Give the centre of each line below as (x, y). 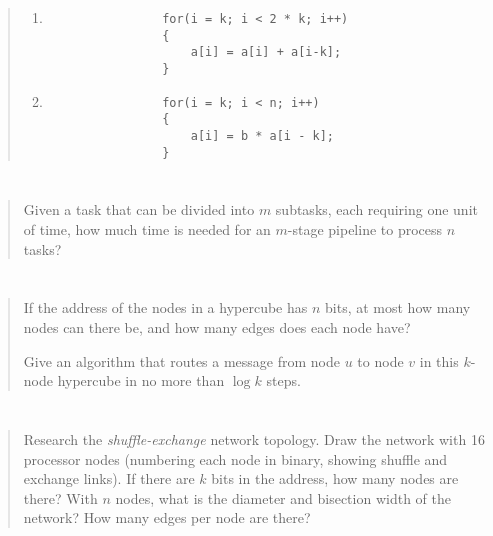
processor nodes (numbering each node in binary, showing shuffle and (235, 458)
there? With (60, 497)
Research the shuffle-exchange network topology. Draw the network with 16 (254, 438)
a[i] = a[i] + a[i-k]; (266, 52)
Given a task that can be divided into (139, 209)
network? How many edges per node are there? (167, 517)
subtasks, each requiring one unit (376, 209)
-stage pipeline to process (365, 229)
